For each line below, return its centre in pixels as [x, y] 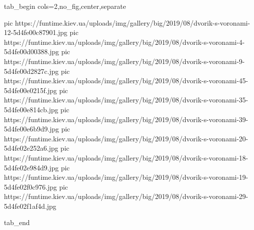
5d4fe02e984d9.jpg [31, 167]
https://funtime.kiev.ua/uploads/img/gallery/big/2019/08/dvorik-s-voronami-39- [126, 119]
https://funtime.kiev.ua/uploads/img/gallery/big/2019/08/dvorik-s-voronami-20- [126, 138]
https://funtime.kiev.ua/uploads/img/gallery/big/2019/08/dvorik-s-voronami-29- [126, 196]
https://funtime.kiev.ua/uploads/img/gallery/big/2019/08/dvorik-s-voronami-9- [125, 61]
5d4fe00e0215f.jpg [30, 90]
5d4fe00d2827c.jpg [31, 71]
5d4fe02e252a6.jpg [31, 148]
